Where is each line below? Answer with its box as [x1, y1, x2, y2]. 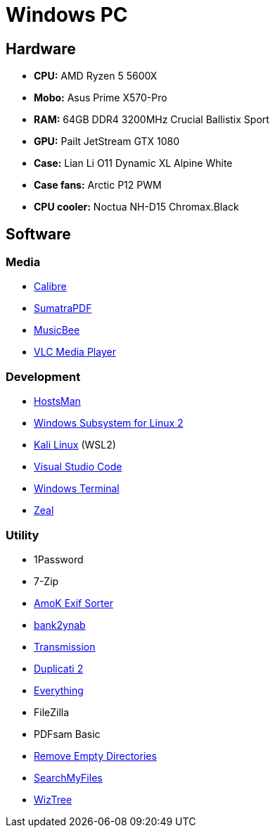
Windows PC [6, 3, 128, 27]
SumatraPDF [34, 302, 92, 315]
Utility [6, 527, 39, 542]
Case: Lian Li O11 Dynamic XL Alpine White [34, 157, 233, 170]
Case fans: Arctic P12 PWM [34, 179, 162, 192]
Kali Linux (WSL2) [34, 439, 116, 451]
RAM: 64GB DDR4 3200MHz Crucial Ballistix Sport [34, 113, 269, 126]
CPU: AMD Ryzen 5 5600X [34, 70, 158, 82]
